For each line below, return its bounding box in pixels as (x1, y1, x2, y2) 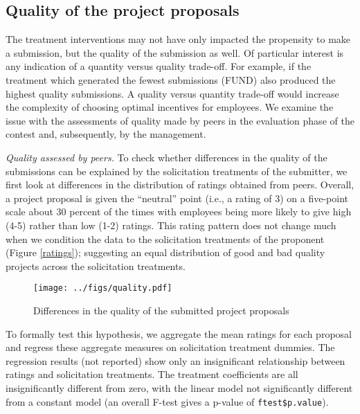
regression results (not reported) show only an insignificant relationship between (6, 353, 345, 368)
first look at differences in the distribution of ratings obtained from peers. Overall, (6, 177, 354, 192)
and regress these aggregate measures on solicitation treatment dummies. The (6, 340, 335, 354)
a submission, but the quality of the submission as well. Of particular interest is (6, 45, 344, 60)
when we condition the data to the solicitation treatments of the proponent (6, 231, 325, 246)
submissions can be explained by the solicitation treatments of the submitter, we (6, 163, 348, 178)
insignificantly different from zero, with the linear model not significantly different (6, 380, 353, 395)
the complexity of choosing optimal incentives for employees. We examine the (6, 100, 334, 114)
